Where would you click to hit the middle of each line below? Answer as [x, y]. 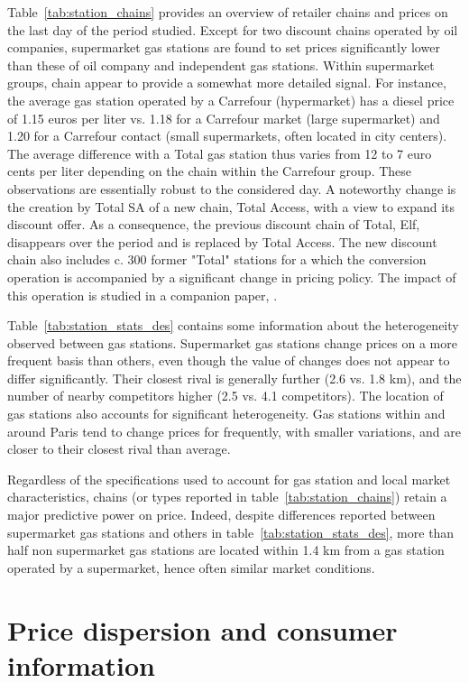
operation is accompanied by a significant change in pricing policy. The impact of [232, 277]
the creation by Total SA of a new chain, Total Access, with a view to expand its [231, 206]
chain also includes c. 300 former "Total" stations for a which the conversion [217, 259]
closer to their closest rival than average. [119, 449]
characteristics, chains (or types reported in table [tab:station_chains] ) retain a [227, 497]
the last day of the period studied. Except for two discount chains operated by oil [233, 29]
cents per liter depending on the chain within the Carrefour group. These [210, 171]
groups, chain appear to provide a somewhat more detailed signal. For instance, [227, 83]
